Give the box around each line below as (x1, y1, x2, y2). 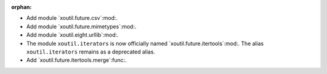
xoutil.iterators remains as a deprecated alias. (26, 48, 156, 55)
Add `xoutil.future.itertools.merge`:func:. (26, 57, 127, 64)
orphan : (11, 4, 32, 10)
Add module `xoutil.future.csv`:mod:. (26, 14, 118, 22)
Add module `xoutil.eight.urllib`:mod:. (26, 31, 119, 39)
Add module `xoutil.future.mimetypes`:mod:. (26, 23, 136, 30)
